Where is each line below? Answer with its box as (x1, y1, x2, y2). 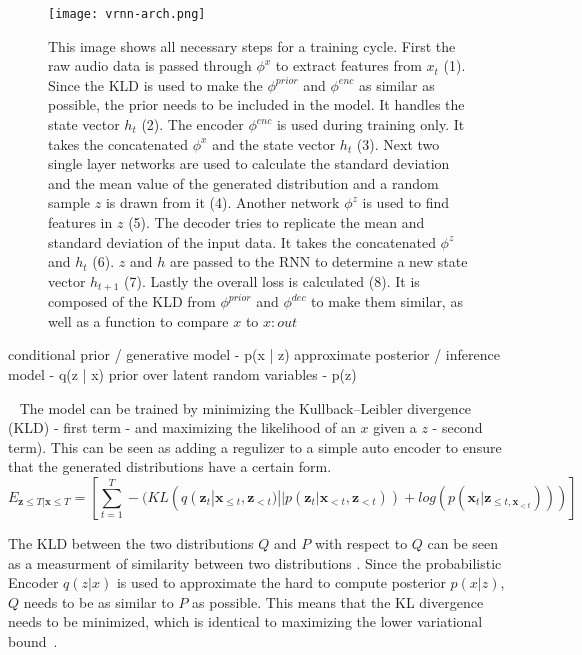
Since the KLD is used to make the (48, 74, 263, 95)
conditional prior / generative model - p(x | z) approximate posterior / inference (8, 344, 500, 365)
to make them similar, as (311, 291, 463, 312)
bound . (8, 630, 58, 651)
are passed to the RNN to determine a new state (169, 251, 468, 272)
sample (48, 192, 91, 213)
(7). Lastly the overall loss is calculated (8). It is (124, 270, 420, 291)
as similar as (358, 74, 435, 95)
